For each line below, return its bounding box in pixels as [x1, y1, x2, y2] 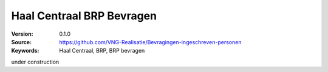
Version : [11, 30, 33, 38]
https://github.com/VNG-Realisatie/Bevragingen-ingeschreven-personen [59, 38, 242, 45]
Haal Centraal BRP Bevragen [11, 9, 157, 22]
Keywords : [11, 47, 39, 54]
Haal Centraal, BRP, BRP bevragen [59, 47, 145, 54]
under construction [11, 58, 60, 65]
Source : [11, 38, 32, 45]
